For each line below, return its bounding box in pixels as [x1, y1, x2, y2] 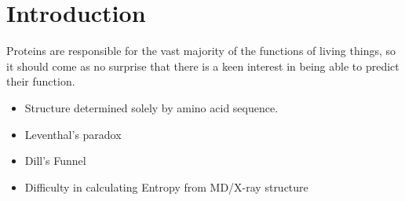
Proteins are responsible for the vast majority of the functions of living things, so [6, 42, 396, 59]
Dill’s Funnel [24, 152, 86, 169]
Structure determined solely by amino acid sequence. [24, 99, 279, 115]
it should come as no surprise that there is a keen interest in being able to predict [6, 57, 400, 74]
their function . [6, 73, 75, 90]
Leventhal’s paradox [24, 126, 122, 142]
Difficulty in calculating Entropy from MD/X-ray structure [24, 178, 308, 195]
